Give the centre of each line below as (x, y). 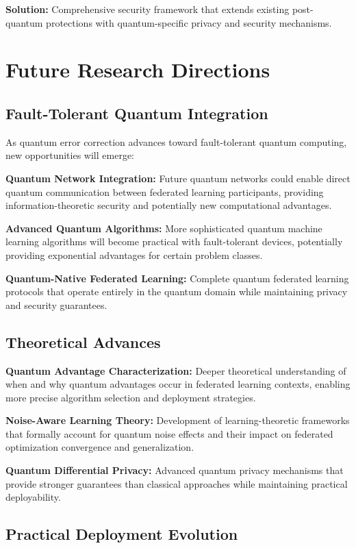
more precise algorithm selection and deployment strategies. (131, 397)
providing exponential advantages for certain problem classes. (134, 254)
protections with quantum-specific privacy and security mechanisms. (189, 22)
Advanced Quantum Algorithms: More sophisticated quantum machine (164, 228)
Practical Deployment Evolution (122, 534)
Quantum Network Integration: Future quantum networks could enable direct (178, 178)
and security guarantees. (56, 304)
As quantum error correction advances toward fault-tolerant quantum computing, (176, 141)
